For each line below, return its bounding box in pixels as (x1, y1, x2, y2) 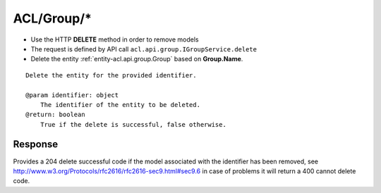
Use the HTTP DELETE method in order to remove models (30, 35, 199, 44)
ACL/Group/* (13, 11, 92, 26)
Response (13, 138, 59, 151)
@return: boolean (25, 111, 85, 119)
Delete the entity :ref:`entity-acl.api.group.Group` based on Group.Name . (30, 55, 243, 63)
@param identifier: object (25, 91, 119, 99)
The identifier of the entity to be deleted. (40, 101, 201, 108)
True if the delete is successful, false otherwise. (40, 120, 227, 128)
